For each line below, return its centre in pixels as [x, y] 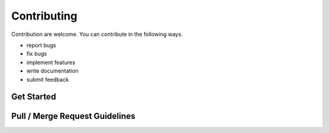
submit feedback [48, 79]
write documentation [52, 71]
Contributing [44, 16]
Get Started [34, 97]
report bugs [41, 45]
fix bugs [37, 54]
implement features [51, 62]
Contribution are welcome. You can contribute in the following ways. [97, 34]
